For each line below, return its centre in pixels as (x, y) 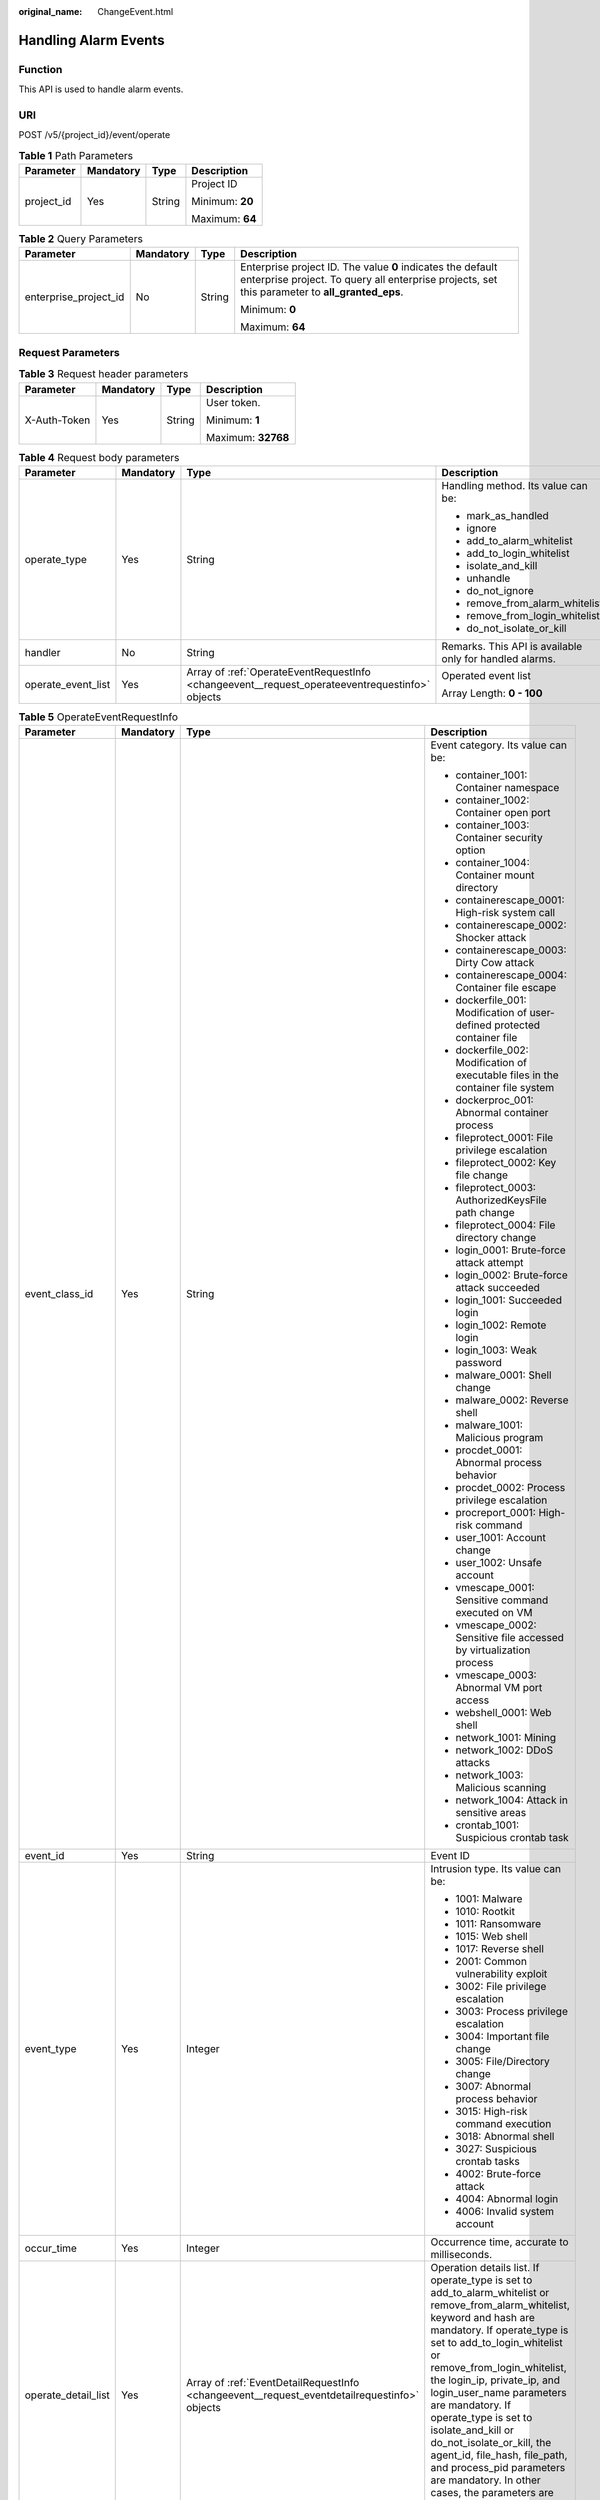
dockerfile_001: (491, 1000)
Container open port (503, 813)
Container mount (495, 875)
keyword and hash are (482, 2318)
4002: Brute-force (498, 2174)
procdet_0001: (489, 1450)
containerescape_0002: (511, 925)
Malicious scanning (501, 1788)
